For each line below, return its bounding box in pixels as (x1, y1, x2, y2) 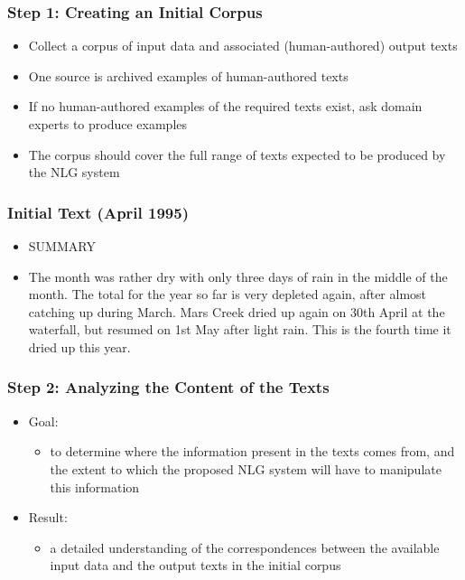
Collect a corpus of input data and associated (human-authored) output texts (28, 36, 458, 55)
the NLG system (28, 163, 120, 182)
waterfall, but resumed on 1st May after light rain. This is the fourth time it (28, 320, 451, 339)
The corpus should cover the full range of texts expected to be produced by (28, 145, 446, 164)
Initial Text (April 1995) (7, 201, 189, 223)
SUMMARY (28, 237, 96, 255)
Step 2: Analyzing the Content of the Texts (7, 376, 330, 398)
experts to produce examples (28, 115, 188, 133)
